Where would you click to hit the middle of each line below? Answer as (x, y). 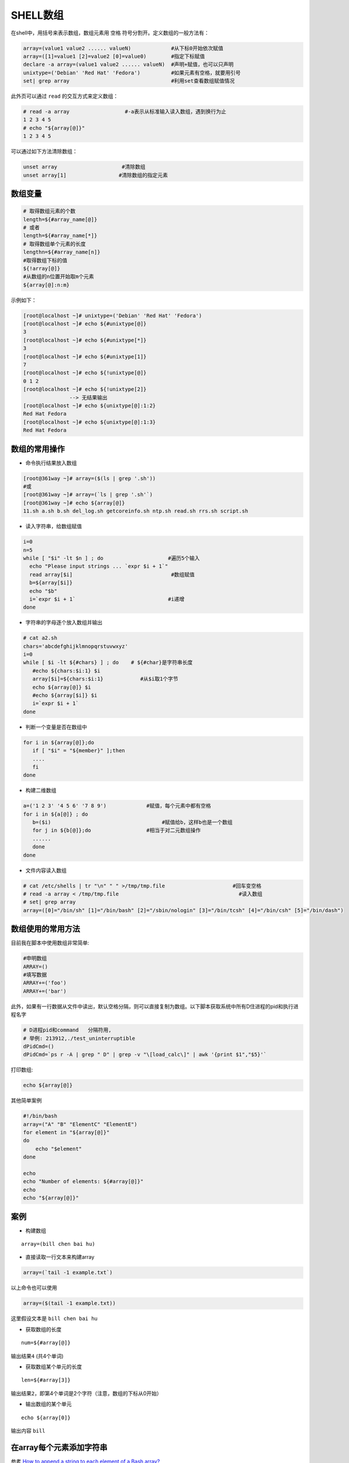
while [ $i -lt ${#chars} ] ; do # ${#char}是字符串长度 (108, 662)
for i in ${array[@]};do (59, 742)
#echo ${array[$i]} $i (65, 695)
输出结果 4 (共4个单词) (37, 1356)
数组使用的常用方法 (45, 929)
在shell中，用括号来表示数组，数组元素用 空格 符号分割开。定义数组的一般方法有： (110, 33)
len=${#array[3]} (46, 1380)
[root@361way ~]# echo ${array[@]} (74, 503)
